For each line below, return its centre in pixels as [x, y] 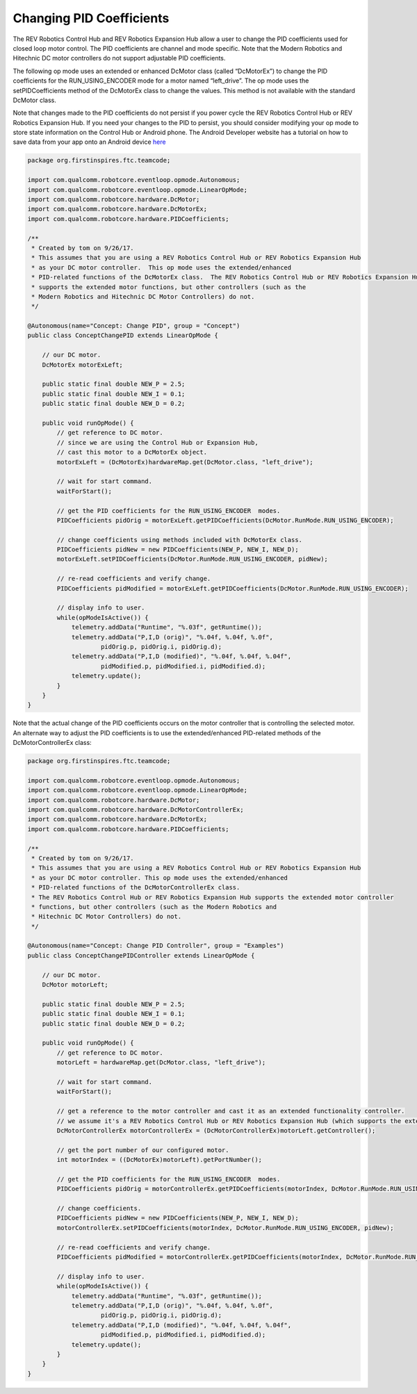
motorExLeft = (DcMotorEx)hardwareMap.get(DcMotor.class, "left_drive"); [185, 462]
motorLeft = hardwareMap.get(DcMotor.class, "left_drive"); [161, 1063]
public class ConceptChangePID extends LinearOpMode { [123, 336]
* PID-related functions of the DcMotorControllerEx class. [136, 887]
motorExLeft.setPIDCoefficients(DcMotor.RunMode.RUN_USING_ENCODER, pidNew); [192, 559]
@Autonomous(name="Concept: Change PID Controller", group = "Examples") [156, 946]
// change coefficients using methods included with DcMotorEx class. [179, 540]
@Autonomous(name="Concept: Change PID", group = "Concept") [134, 326]
